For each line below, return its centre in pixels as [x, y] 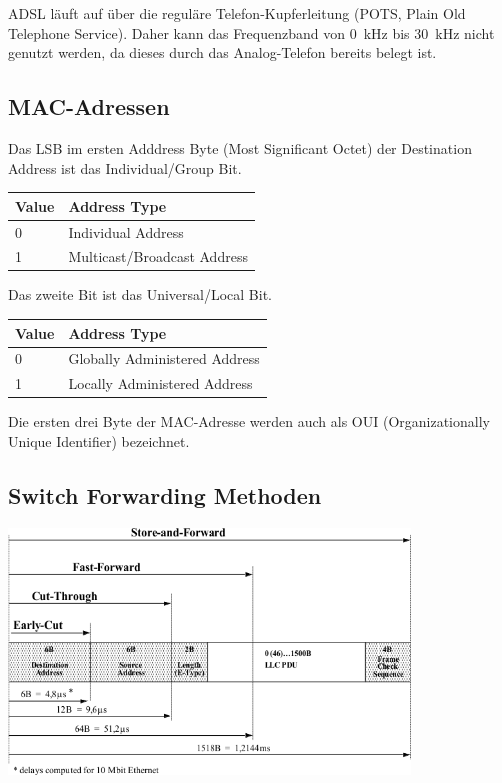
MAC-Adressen [89, 106]
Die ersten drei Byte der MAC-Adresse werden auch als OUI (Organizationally [249, 421]
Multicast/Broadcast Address [158, 256]
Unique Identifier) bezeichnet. [99, 440]
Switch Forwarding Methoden [165, 494]
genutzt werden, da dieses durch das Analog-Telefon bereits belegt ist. [222, 52]
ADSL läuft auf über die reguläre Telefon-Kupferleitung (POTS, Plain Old [237, 13]
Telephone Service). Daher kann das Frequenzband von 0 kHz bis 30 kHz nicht [251, 32]
